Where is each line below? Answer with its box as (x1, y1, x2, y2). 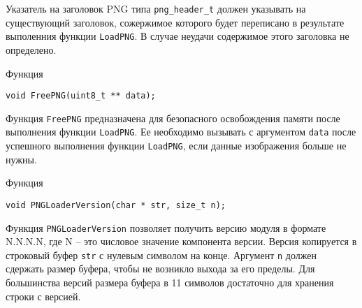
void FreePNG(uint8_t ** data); (6, 91, 156, 101)
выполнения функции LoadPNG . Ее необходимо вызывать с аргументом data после (6, 124, 356, 139)
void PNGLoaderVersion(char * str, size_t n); (6, 200, 226, 210)
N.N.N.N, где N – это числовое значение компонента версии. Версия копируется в (6, 234, 357, 249)
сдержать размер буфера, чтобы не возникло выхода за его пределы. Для (6, 261, 315, 276)
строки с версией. (6, 288, 81, 303)
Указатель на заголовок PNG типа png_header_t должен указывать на (6, 1, 306, 15)
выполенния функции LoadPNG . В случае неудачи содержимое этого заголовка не (6, 29, 349, 43)
